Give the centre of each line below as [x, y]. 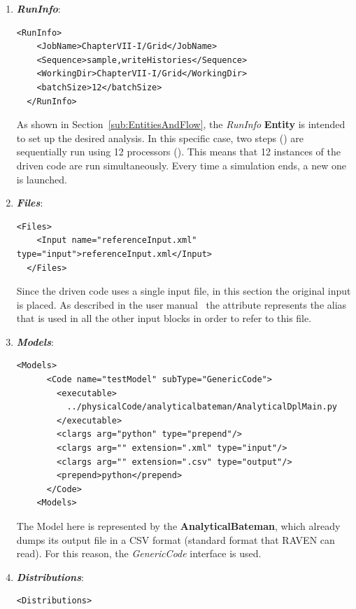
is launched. [42, 179]
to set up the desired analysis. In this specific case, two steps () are [160, 138]
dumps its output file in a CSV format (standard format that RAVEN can [176, 539]
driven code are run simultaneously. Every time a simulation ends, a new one [181, 165]
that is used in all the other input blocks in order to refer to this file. [164, 318]
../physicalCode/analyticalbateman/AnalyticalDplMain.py [202, 407]
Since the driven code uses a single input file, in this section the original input [184, 291]
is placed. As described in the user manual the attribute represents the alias [181, 304]
